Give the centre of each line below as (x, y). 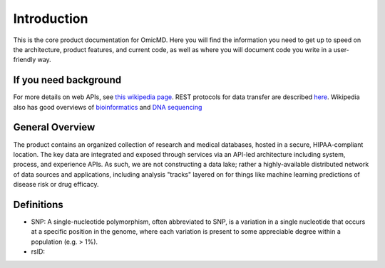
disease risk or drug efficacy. (56, 185)
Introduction (51, 19)
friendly (25, 60)
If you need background (67, 80)
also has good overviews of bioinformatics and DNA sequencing (108, 107)
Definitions (38, 204)
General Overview (54, 127)
